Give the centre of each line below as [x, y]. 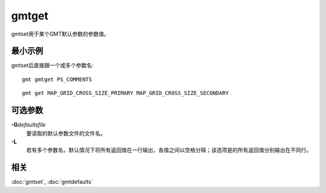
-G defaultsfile [28, 125]
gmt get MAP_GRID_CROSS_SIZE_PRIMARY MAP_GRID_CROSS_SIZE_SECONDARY [125, 93]
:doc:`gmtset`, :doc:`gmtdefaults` [52, 182]
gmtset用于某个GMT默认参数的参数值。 [60, 34]
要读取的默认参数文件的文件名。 [66, 133]
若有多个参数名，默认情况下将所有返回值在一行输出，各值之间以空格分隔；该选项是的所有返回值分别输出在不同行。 [169, 150]
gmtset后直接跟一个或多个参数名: [52, 65]
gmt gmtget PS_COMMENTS [57, 79]
